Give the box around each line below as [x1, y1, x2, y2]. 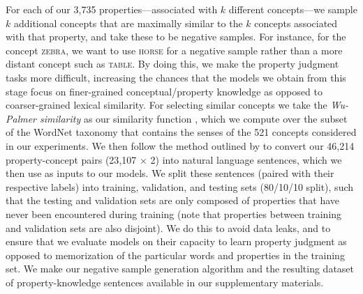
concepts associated [254, 15, 338, 30]
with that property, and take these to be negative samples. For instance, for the [6, 29, 346, 44]
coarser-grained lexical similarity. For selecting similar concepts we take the [6, 98, 327, 112]
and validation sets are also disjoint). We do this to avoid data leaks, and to [6, 220, 331, 235]
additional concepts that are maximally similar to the [13, 15, 243, 30]
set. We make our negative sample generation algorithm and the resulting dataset [6, 261, 354, 276]
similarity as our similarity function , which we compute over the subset [40, 111, 348, 125]
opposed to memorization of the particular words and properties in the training [6, 247, 345, 262]
